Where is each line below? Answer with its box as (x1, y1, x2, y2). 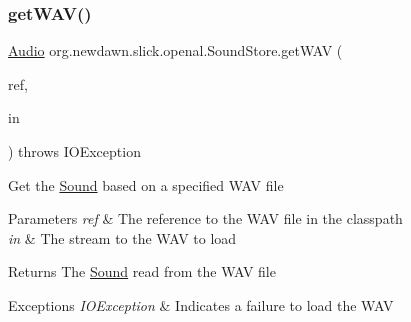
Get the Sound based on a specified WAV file (8, 174, 284, 195)
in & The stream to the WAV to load (8, 227, 237, 248)
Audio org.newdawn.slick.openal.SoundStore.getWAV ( (8, 40, 343, 61)
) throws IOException (8, 141, 141, 161)
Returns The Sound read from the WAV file (8, 261, 276, 282)
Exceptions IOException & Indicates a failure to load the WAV (8, 294, 394, 315)
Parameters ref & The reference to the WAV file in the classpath (8, 208, 403, 229)
